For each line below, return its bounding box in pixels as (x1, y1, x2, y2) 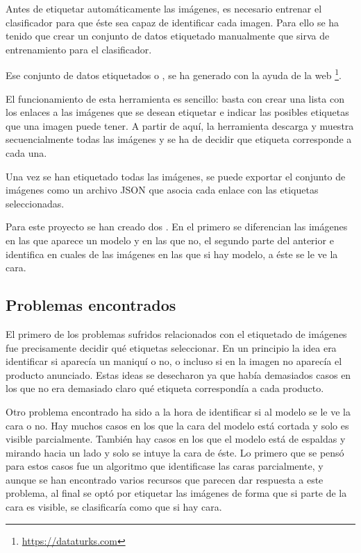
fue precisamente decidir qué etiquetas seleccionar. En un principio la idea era (6, 340, 337, 355)
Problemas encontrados (6, 294, 176, 316)
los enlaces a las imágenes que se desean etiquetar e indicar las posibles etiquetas (6, 105, 349, 119)
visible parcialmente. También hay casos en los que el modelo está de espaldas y (6, 432, 346, 446)
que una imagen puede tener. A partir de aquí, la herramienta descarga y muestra (6, 118, 354, 133)
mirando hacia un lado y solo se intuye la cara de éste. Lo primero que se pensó (6, 445, 344, 459)
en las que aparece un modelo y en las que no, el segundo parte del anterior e (6, 232, 334, 247)
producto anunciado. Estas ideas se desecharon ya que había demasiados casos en (6, 367, 351, 382)
